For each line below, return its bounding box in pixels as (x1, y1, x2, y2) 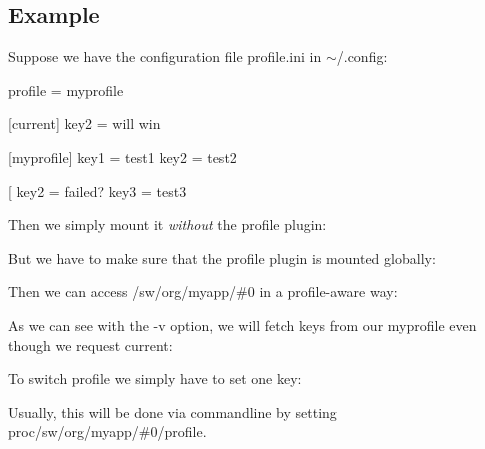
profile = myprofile (8, 79, 124, 100)
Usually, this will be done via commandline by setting (8, 401, 337, 422)
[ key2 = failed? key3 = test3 (8, 180, 187, 201)
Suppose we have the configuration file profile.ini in (8, 46, 322, 67)
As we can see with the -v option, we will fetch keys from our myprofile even (8, 314, 477, 335)
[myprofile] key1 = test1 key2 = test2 (8, 146, 237, 167)
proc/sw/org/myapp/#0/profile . (8, 421, 207, 442)
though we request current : (8, 334, 173, 355)
